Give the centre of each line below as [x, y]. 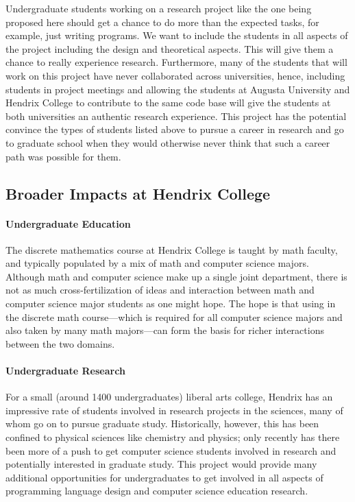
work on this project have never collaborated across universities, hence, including [175, 75]
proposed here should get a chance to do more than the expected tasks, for [162, 22]
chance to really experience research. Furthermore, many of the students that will [176, 62]
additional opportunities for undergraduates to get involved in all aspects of [164, 477]
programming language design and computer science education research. [157, 491]
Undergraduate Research [65, 371]
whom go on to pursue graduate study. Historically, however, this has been [162, 423]
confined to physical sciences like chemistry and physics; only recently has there [173, 437]
